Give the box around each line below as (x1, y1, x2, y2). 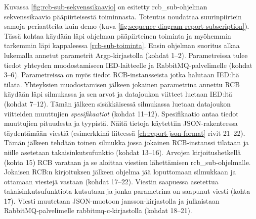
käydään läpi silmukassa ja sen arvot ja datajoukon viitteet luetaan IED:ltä (4, 89, 232, 99)
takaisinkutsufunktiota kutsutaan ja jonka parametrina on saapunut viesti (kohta (4, 186, 250, 196)
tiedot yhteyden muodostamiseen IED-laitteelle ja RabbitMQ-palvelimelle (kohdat (4, 59, 253, 70)
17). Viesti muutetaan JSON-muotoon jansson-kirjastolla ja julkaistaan (4, 195, 219, 206)
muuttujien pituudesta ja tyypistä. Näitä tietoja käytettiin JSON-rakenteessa (4, 118, 238, 128)
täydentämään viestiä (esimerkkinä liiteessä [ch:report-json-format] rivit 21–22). (4, 127, 245, 138)
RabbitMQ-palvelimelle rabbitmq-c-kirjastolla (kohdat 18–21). (4, 205, 192, 216)
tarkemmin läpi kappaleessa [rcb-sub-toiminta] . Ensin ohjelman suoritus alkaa (4, 40, 240, 51)
